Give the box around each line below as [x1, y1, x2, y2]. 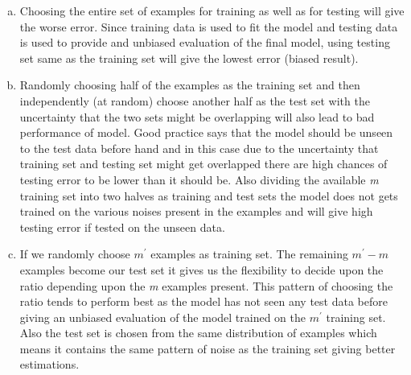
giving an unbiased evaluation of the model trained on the [19, 308, 306, 325]
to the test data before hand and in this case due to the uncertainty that [19, 139, 379, 156]
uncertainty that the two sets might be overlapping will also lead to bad [19, 108, 375, 125]
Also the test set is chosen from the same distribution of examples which [19, 324, 377, 341]
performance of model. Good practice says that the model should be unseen [19, 124, 393, 141]
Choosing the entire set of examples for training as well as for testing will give [19, 2, 405, 19]
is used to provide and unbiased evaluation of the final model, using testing [19, 34, 390, 51]
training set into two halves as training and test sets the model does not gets [19, 187, 398, 204]
